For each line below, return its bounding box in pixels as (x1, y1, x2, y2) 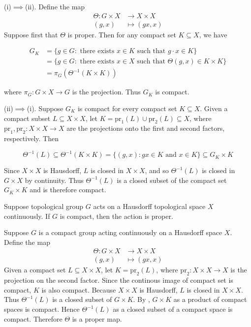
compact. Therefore (4, 313, 63, 324)
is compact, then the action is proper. (60, 210, 173, 221)
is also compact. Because (41, 284, 116, 295)
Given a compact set (4, 265, 66, 275)
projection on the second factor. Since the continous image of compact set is (4, 275, 233, 285)
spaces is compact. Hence (4, 304, 80, 314)
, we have (199, 29, 227, 39)
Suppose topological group (4, 201, 84, 211)
